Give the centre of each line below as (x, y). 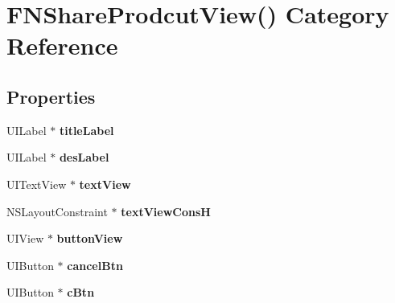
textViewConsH (166, 211)
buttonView (90, 238)
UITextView (37, 184)
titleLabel (86, 130)
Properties (51, 96)
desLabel (84, 157)
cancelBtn (95, 265)
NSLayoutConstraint (57, 211)
